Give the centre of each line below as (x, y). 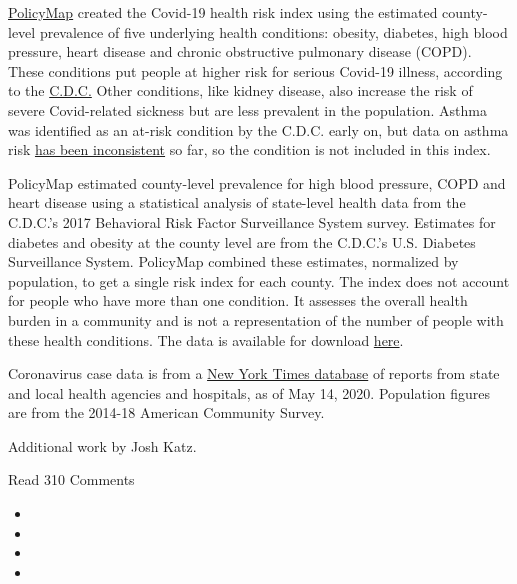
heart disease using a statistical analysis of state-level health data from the (237, 202)
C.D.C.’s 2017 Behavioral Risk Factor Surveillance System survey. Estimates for (252, 221)
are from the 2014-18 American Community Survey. (166, 412)
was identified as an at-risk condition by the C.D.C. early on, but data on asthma (258, 129)
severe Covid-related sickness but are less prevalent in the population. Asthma (247, 109)
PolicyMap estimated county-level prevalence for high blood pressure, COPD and (257, 182)
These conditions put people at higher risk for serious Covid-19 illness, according (255, 70)
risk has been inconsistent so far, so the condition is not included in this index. (249, 149)
